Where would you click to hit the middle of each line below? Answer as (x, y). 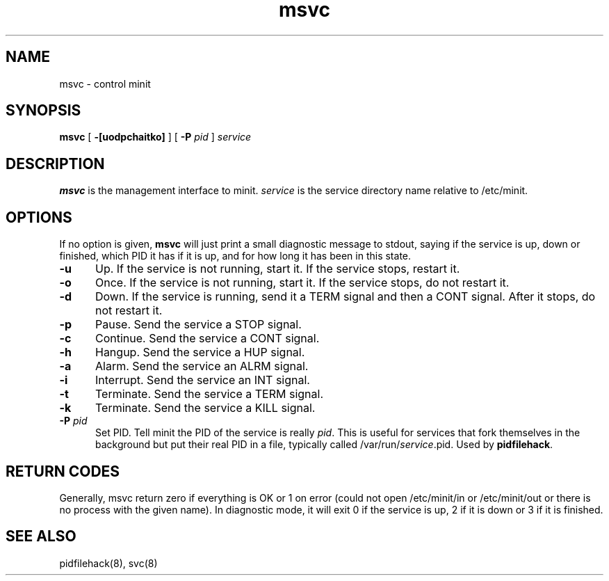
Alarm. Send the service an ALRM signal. (202, 366)
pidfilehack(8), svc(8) (108, 563)
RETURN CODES (63, 471)
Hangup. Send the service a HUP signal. (200, 352)
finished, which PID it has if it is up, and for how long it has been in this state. (235, 256)
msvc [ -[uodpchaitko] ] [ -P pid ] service (155, 137)
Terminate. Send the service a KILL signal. (205, 408)
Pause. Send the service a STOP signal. (198, 325)
